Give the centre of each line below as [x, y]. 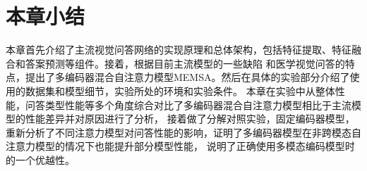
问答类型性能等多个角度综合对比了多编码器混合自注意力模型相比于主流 [188, 104]
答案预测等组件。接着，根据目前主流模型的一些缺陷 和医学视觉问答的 [185, 63]
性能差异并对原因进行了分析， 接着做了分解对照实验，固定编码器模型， [190, 119]
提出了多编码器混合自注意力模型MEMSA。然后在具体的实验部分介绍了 [187, 77]
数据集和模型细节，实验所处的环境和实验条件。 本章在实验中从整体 [180, 90]
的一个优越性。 [40, 159]
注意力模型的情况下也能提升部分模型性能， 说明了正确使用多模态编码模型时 [180, 146]
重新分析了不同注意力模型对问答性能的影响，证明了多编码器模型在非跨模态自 [183, 132]
